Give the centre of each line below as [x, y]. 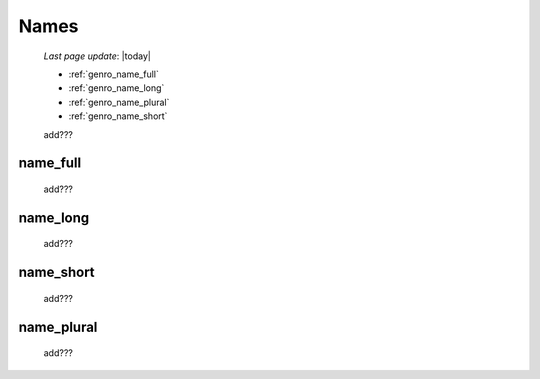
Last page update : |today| [97, 56]
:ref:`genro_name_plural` [119, 102]
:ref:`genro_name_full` [113, 74]
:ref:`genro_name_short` [118, 116]
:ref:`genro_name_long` [116, 88]
